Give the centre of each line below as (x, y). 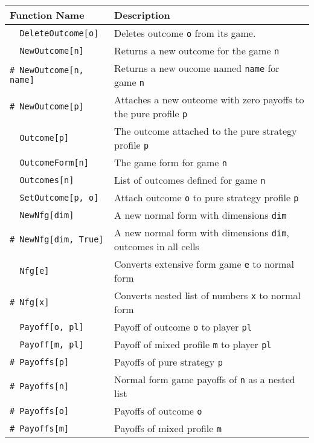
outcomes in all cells (157, 246)
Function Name (47, 15)
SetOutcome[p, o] (59, 197)
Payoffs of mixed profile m (168, 428)
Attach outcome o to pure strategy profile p (207, 197)
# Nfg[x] (30, 302)
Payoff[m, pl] (52, 344)
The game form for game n (171, 162)
